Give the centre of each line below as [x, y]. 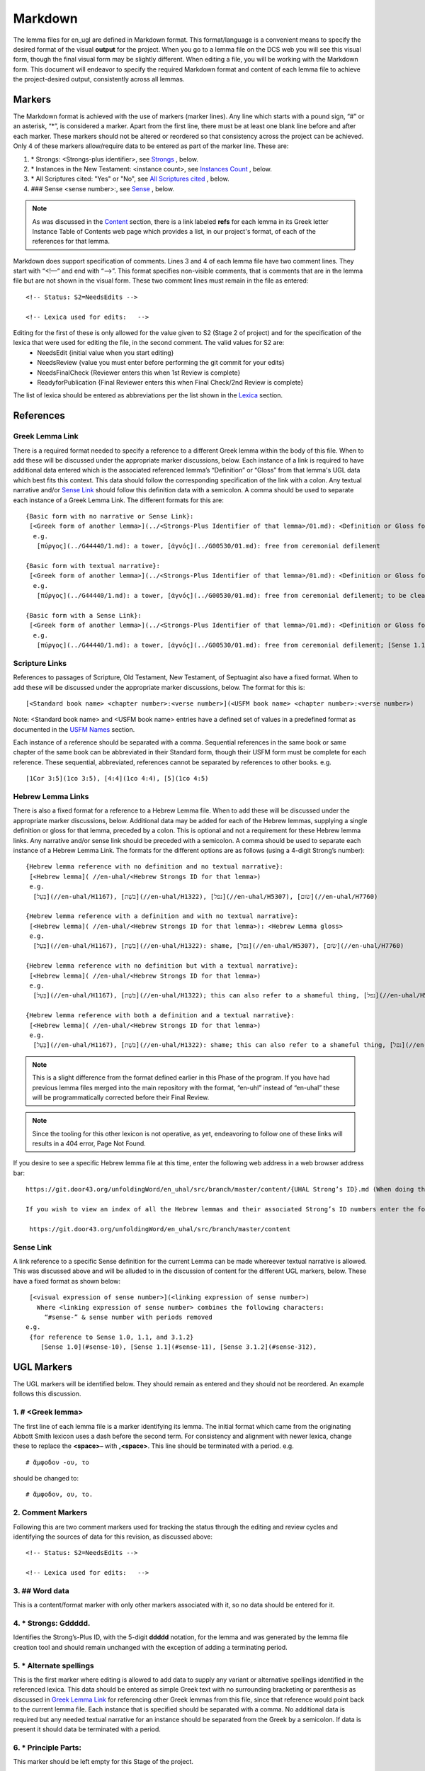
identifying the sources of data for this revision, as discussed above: [113, 1537]
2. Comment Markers [50, 1512]
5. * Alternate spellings [54, 1665]
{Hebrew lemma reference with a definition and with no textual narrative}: [162, 916]
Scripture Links [40, 663]
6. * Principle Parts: [47, 1748]
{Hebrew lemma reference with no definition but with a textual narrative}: [162, 966]
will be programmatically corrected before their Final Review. [121, 1097]
